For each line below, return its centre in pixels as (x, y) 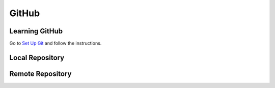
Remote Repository (40, 74)
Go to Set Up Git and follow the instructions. (56, 43)
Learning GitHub (36, 31)
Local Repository (37, 57)
